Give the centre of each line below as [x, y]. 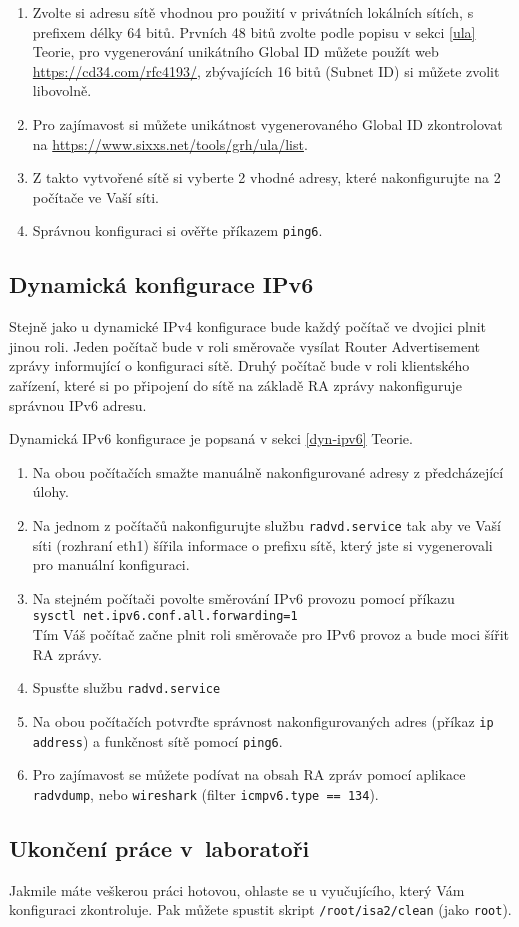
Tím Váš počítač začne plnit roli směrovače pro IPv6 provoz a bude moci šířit [270, 634]
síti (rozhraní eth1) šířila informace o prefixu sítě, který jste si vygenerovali [262, 544]
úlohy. [50, 491]
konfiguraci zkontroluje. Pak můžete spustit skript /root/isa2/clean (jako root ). [260, 909]
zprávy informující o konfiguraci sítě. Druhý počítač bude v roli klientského [239, 365]
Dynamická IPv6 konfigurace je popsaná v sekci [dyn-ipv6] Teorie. [211, 438]
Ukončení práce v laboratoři [159, 847]
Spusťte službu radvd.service [126, 687]
